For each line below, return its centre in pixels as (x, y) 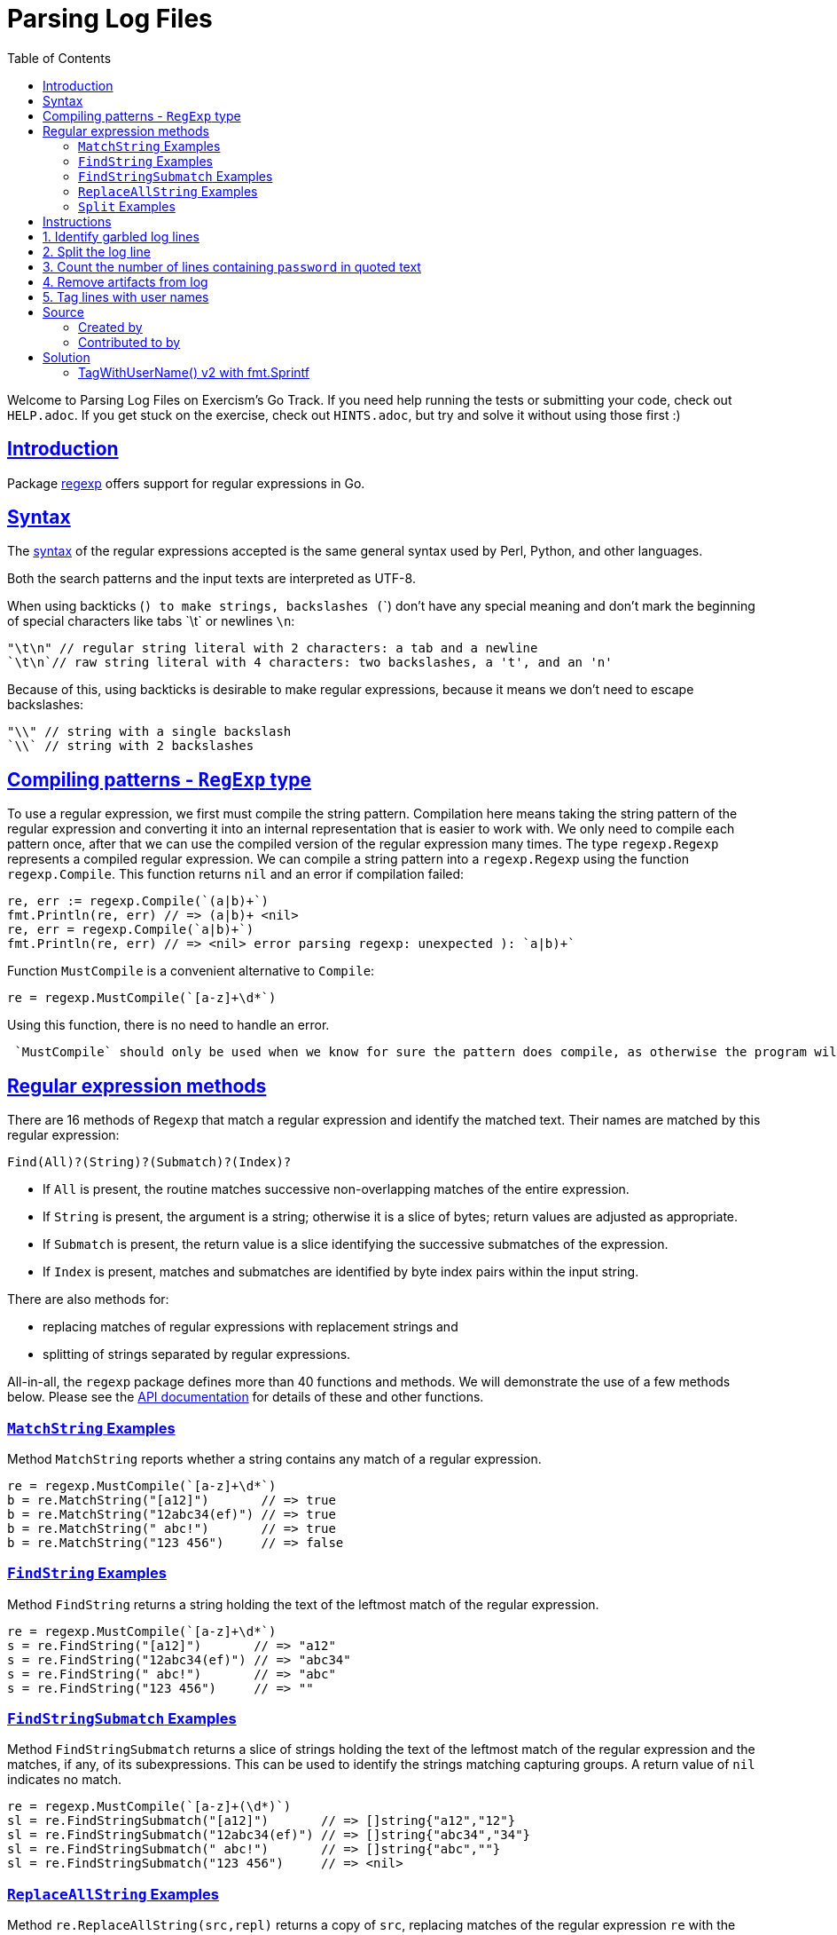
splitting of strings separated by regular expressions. (197, 1354)
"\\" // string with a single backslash (149, 732)
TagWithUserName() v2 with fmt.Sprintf (194, 372)
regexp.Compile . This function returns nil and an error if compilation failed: (236, 874)
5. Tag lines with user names (126, 296)
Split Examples (127, 206)
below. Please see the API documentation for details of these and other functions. (246, 1397)
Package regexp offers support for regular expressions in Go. (186, 483)
